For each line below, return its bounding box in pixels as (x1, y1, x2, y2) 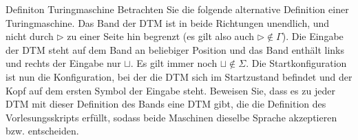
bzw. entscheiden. (6, 123, 79, 138)
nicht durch (6, 29, 54, 43)
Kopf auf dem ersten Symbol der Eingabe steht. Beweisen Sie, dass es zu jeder (6, 83, 335, 97)
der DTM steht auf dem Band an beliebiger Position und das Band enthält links (6, 42, 344, 57)
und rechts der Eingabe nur (6, 56, 121, 70)
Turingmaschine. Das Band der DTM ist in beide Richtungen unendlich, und (6, 15, 330, 30)
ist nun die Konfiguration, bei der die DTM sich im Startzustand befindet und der (6, 69, 352, 83)
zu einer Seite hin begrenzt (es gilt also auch (67, 29, 254, 43)
